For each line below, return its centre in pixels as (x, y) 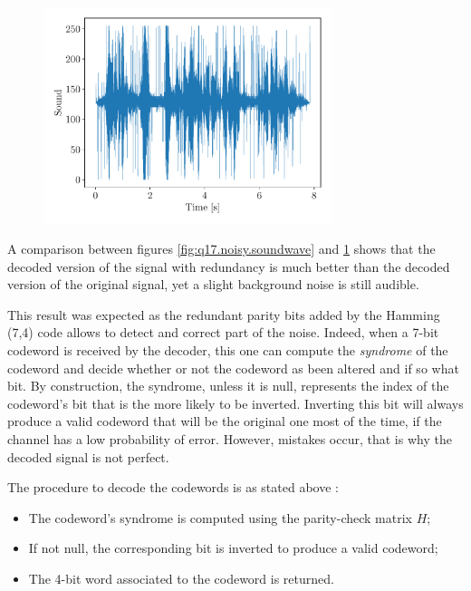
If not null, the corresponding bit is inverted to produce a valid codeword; (233, 548)
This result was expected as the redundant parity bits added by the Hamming (224, 314)
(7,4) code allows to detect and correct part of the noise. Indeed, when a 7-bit (223, 332)
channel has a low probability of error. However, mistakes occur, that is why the (230, 439)
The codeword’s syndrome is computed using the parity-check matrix (220, 517)
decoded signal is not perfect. (88, 456)
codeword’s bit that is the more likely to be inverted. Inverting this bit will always (235, 403)
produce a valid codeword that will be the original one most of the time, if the (225, 421)
